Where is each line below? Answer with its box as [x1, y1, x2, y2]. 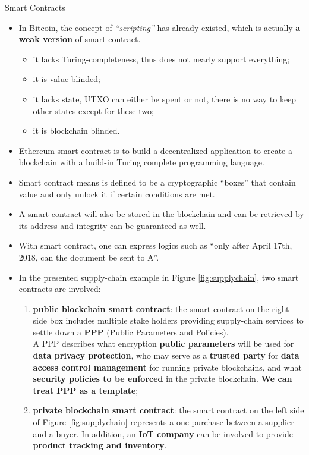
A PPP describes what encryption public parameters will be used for [33, 337, 294, 350]
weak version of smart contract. [18, 33, 141, 45]
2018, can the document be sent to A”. [18, 250, 159, 263]
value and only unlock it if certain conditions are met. [18, 187, 215, 200]
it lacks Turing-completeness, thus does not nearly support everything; [33, 52, 290, 65]
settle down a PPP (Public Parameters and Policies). [33, 325, 229, 338]
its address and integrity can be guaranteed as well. [18, 219, 206, 231]
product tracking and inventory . [33, 439, 167, 451]
